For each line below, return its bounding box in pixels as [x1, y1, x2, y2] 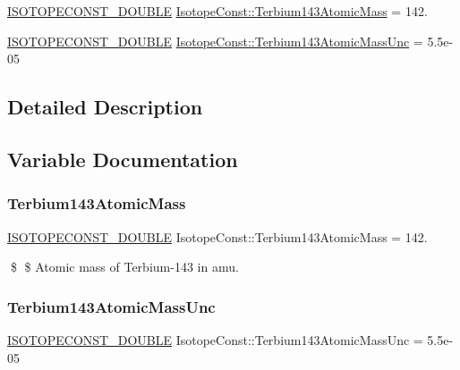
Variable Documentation [7, 145, 238, 172]
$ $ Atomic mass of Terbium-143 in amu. [10, 257, 239, 276]
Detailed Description [7, 93, 203, 121]
